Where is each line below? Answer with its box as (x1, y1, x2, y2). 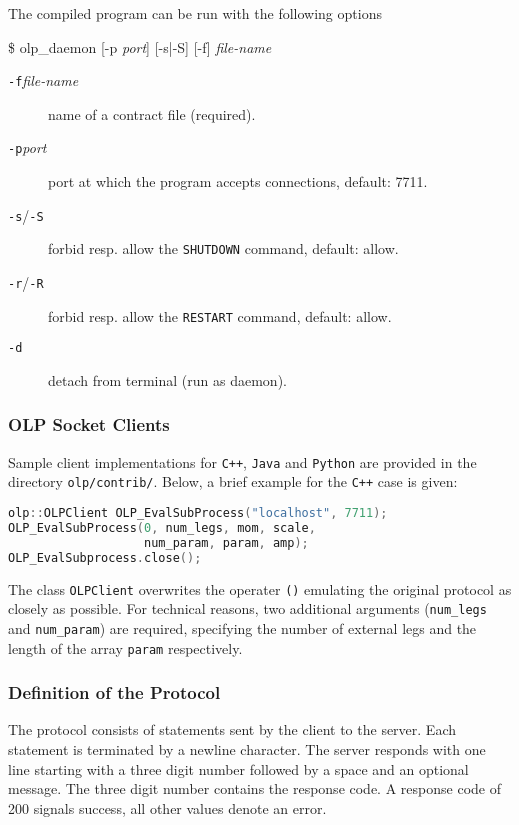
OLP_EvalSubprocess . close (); (8, 550, 202, 565)
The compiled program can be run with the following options (8, 3, 382, 23)
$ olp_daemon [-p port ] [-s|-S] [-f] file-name (8, 36, 272, 57)
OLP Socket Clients (8, 412, 170, 437)
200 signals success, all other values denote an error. (8, 797, 327, 818)
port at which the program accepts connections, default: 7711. (48, 171, 428, 192)
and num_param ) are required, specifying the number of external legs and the (8, 617, 477, 638)
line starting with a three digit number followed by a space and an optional (8, 758, 469, 779)
